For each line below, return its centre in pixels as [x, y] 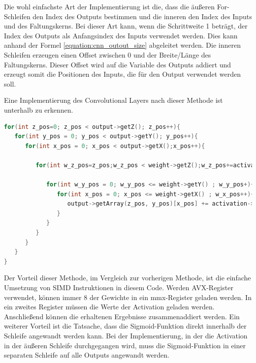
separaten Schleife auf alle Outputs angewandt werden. [87, 355]
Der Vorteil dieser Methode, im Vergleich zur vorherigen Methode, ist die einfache [128, 278]
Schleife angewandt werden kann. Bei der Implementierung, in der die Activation [126, 335]
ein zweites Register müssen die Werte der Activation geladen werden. [109, 307]
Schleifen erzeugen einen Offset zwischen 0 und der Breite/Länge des [108, 54]
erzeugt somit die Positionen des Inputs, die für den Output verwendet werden [122, 74]
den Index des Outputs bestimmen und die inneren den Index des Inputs [142, 16]
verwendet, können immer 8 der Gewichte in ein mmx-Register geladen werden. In [128, 297]
